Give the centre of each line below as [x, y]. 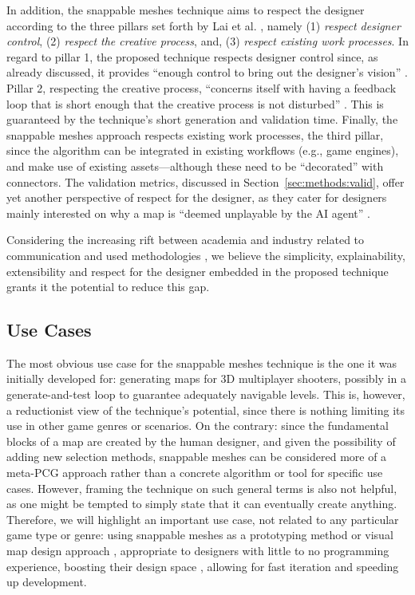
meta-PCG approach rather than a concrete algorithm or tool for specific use [195, 473]
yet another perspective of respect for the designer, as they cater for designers [197, 197]
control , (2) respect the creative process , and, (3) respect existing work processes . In [207, 41]
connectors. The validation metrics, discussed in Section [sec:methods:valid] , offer [206, 181]
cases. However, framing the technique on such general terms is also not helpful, [202, 488]
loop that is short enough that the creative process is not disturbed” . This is [195, 103]
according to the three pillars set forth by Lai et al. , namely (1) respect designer [204, 25]
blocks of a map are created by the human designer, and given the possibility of [201, 441]
